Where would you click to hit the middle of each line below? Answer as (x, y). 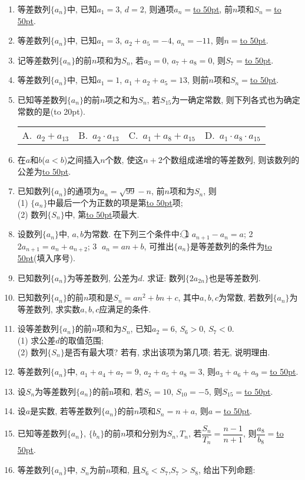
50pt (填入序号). (46, 258)
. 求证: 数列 (164, 277)
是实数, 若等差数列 (66, 411)
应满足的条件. (125, 309)
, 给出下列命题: (227, 470)
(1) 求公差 (37, 340)
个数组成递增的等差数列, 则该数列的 (231, 160)
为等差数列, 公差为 (102, 277)
